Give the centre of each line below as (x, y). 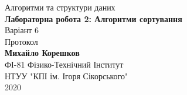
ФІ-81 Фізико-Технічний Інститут (64, 64)
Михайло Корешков (42, 53)
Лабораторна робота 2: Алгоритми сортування (93, 18)
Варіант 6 (22, 30)
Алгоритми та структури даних (60, 7)
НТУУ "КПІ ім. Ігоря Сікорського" (67, 75)
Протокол (21, 41)
